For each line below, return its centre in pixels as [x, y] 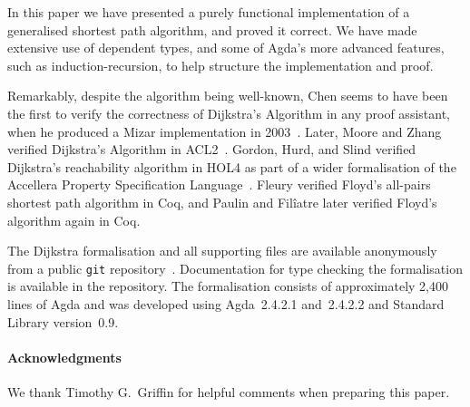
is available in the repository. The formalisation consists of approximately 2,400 [228, 286]
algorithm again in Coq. [74, 220]
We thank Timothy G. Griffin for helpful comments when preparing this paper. [229, 391]
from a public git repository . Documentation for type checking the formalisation [235, 268]
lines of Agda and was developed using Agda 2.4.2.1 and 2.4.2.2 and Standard [226, 303]
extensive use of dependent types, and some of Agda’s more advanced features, [226, 48]
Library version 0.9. [63, 321]
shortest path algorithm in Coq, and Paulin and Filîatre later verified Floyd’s [222, 202]
